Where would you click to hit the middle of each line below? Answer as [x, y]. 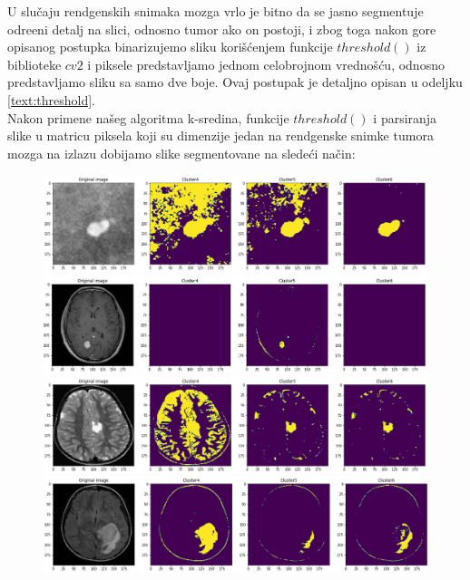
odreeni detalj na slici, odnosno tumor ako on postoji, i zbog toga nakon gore [222, 29]
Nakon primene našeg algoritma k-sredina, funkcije [148, 117]
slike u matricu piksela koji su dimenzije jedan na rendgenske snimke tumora [220, 135]
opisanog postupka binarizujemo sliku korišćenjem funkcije [170, 47]
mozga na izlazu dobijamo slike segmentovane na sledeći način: [181, 153]
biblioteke [34, 64]
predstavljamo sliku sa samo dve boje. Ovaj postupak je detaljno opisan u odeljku [235, 82]
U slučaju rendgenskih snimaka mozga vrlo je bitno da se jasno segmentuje [215, 11]
